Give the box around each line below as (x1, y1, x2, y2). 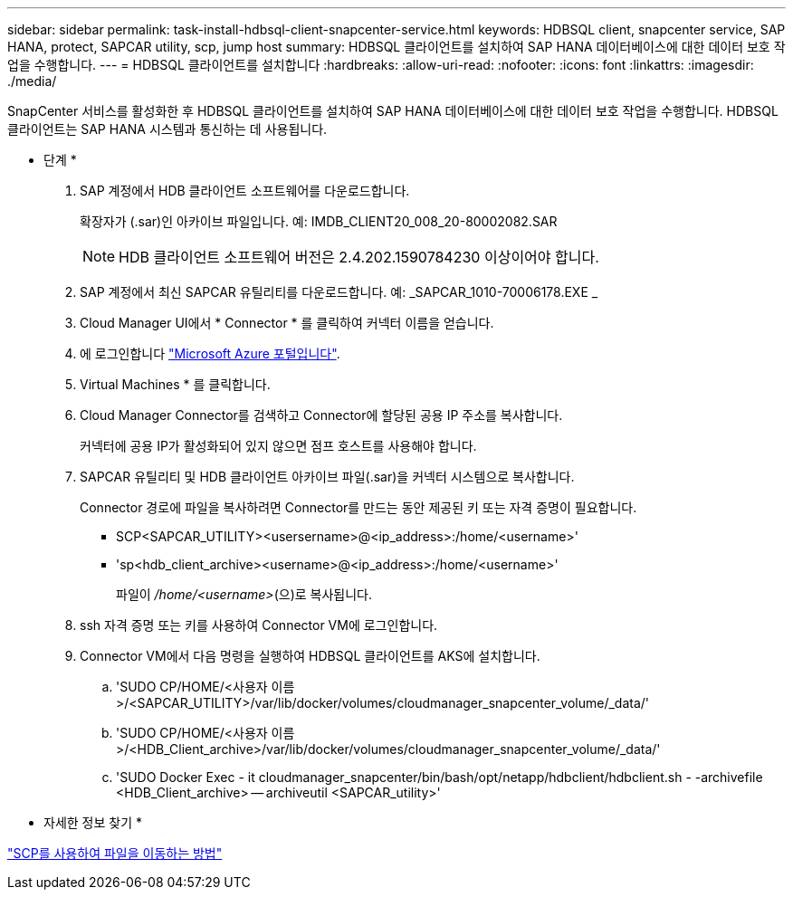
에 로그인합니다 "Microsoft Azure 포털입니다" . (80, 346, 340, 361)
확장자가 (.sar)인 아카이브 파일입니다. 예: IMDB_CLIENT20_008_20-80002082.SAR (80, 214, 558, 229)
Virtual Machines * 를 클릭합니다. (80, 377, 271, 392)
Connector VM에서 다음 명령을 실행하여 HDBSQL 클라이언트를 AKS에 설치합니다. (80, 648, 540, 663)
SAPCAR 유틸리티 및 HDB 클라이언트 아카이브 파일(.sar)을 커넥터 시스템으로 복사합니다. (80, 469, 575, 484)
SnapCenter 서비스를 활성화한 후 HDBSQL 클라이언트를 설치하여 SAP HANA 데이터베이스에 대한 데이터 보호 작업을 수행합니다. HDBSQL (7, 103, 779, 119)
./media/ (7, 73, 57, 89)
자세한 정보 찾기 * (43, 815, 142, 830)
